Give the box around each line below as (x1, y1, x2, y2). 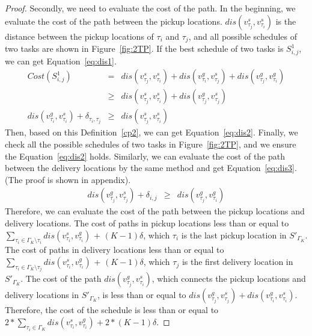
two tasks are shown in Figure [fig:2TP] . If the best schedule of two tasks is (5, 42, 284, 55)
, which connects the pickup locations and (151, 272, 306, 285)
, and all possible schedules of (188, 30, 298, 42)
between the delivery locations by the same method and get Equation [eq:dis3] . (5, 161, 297, 174)
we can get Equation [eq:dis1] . (5, 54, 117, 67)
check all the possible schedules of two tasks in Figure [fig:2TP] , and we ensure (5, 138, 296, 151)
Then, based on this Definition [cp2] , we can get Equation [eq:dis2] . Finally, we (5, 126, 298, 138)
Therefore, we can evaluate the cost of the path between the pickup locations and (5, 205, 305, 217)
